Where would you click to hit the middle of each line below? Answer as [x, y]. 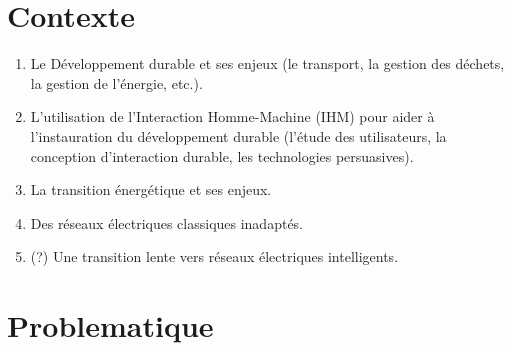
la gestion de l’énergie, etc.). [116, 82]
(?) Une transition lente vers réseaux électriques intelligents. [214, 256]
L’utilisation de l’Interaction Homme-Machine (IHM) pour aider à [232, 116]
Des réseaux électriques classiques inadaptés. [167, 222]
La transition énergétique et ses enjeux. [151, 189]
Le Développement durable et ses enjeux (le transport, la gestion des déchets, [267, 63]
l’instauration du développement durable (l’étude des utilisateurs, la [238, 135]
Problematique [110, 325]
